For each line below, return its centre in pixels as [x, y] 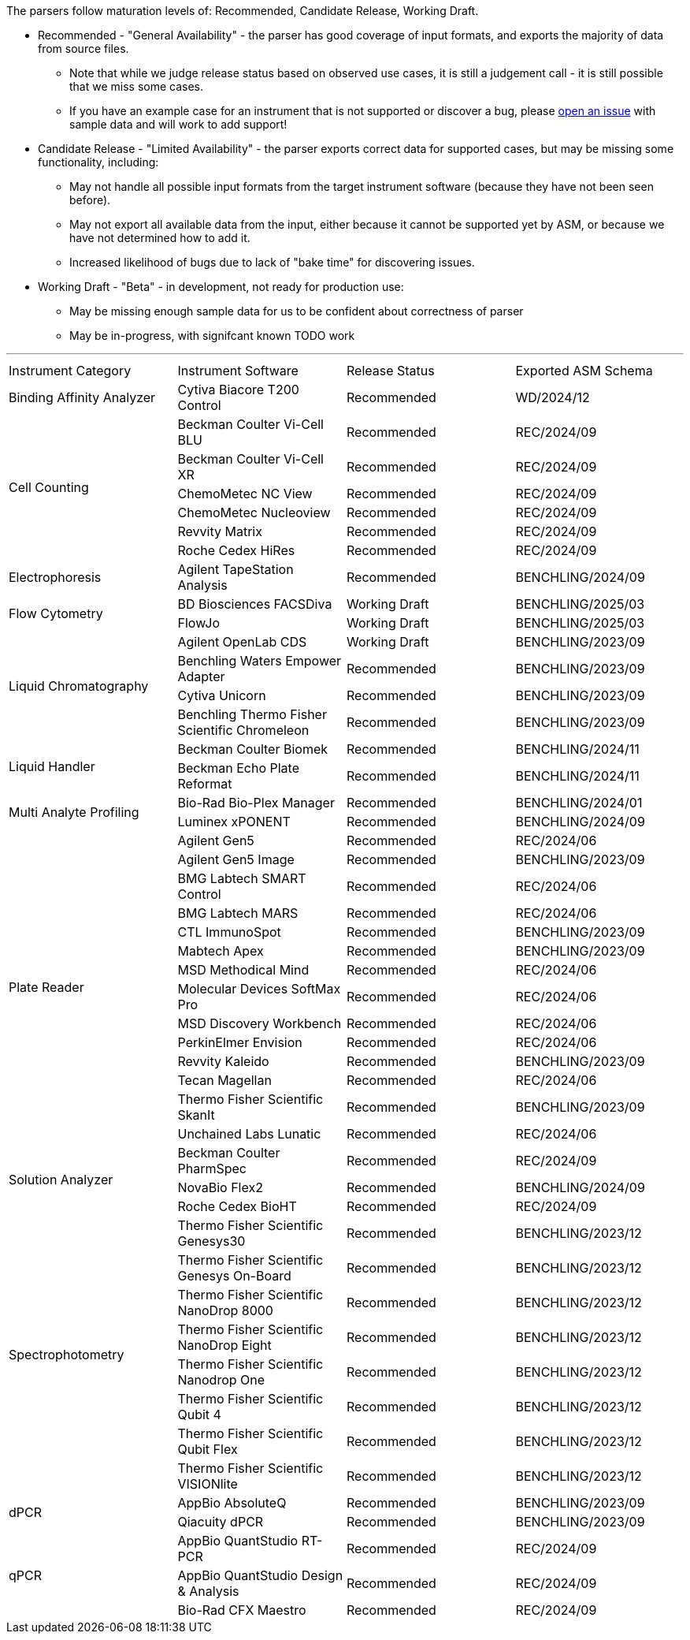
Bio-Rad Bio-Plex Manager [256, 803]
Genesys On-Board [234, 1276]
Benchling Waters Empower [260, 661]
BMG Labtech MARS [238, 913]
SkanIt [196, 1115]
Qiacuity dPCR [221, 1522]
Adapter [201, 676]
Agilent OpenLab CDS [242, 642]
